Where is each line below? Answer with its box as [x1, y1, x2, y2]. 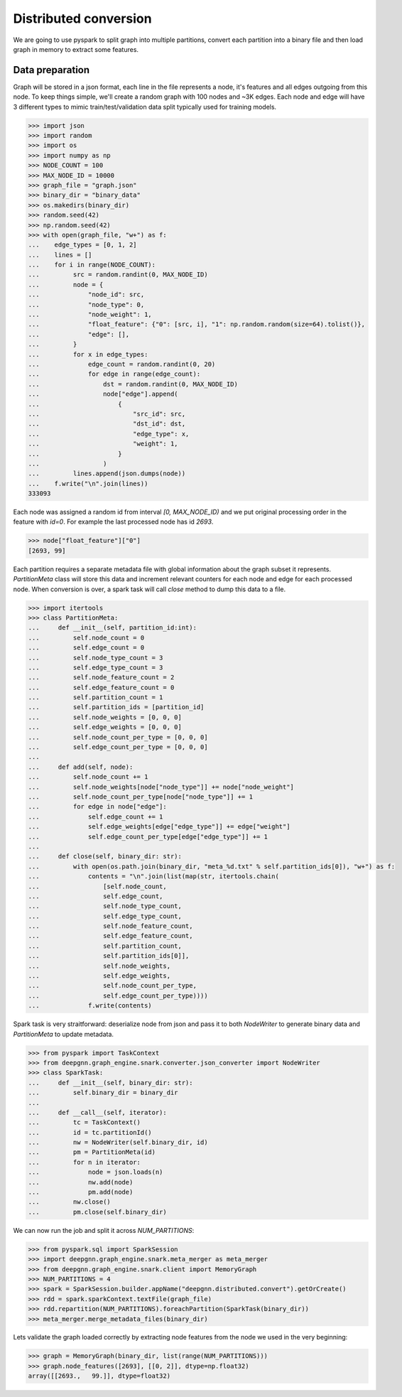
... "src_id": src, [28, 409, 186, 418]
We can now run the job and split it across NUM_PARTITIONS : [13, 1226, 195, 1234]
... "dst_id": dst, [28, 420, 186, 428]
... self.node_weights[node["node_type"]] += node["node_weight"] [28, 782, 295, 791]
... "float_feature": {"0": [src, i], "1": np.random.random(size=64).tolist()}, [28, 320, 366, 328]
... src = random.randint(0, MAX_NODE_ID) [28, 271, 209, 279]
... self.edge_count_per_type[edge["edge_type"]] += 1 [28, 832, 268, 841]
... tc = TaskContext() [28, 1118, 141, 1126]
